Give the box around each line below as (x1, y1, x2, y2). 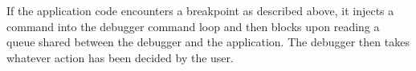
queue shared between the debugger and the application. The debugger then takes (6, 34, 410, 50)
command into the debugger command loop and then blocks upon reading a (6, 18, 380, 34)
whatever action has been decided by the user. (6, 49, 234, 65)
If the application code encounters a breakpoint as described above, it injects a (6, 2, 394, 18)
